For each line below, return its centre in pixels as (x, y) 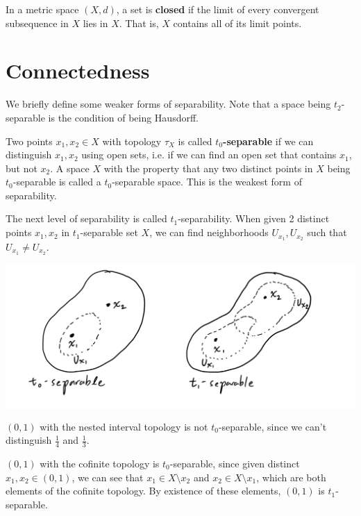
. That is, (139, 23)
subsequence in (37, 23)
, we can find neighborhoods (209, 232)
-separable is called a (57, 182)
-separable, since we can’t (272, 426)
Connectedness (78, 70)
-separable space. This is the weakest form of (207, 182)
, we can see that (108, 477)
